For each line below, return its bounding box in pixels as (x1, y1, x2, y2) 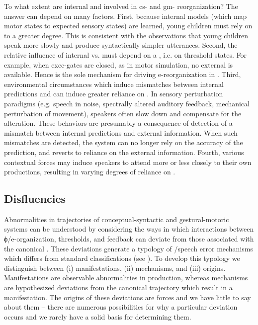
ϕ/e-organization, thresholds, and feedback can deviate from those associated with (4, 234, 254, 244)
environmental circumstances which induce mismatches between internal (4, 79, 224, 89)
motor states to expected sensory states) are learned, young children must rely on (4, 20, 253, 31)
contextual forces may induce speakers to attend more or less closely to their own (4, 157, 252, 167)
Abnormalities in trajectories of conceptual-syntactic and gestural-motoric (4, 214, 229, 224)
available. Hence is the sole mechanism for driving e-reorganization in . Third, (4, 69, 241, 80)
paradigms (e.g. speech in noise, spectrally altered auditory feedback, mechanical (4, 98, 250, 108)
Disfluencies (4, 191, 66, 206)
